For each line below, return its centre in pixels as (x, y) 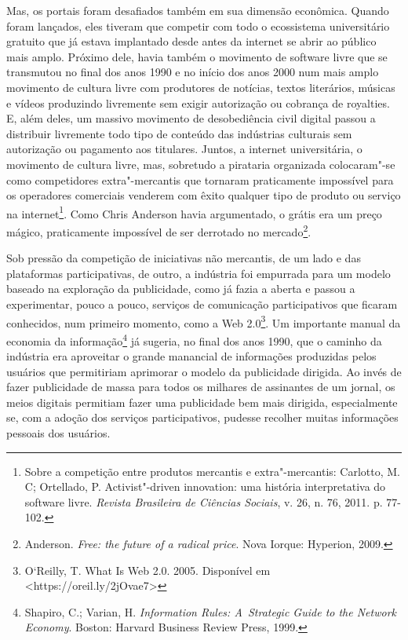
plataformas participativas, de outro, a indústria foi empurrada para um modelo (199, 273)
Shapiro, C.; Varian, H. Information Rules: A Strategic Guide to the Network (210, 611)
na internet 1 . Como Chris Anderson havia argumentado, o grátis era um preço (194, 212)
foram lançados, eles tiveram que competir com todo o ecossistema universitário (198, 26)
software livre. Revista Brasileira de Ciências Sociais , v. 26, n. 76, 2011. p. (204, 501)
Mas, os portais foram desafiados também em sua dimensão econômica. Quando (198, 10)
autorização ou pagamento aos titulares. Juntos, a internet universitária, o (184, 149)
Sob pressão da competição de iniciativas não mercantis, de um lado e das (184, 258)
